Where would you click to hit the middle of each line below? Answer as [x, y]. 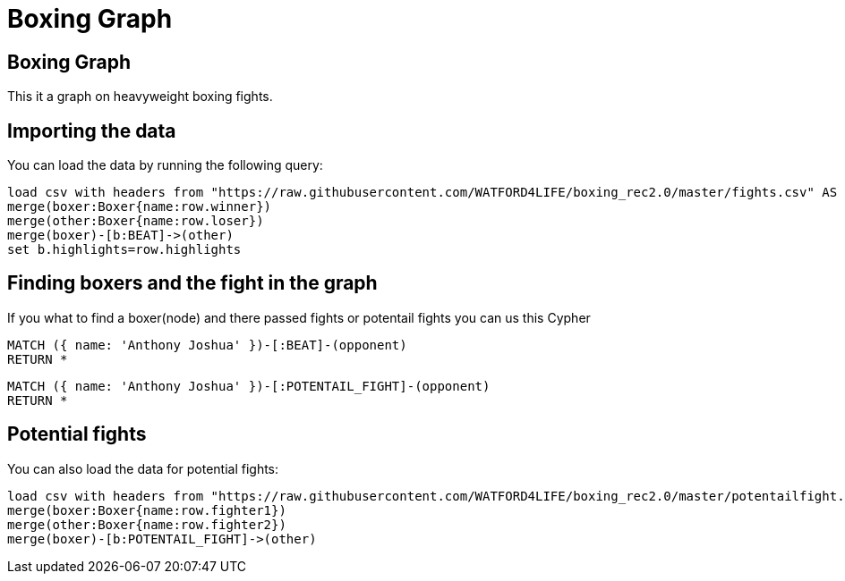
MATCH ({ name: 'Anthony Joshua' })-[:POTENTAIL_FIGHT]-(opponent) [249, 386]
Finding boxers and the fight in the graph [192, 283]
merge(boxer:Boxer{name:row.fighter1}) [147, 510]
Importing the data [92, 131]
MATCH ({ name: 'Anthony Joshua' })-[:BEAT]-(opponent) [207, 345]
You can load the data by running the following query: [165, 165]
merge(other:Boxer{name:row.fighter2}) [147, 524]
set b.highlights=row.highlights [124, 250]
